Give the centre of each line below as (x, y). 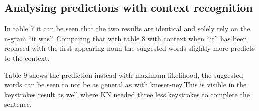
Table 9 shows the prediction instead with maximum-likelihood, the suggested (124, 75)
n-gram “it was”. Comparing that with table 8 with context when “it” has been (126, 38)
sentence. (18, 104)
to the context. (27, 58)
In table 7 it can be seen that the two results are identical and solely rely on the (127, 28)
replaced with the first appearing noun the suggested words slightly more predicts (130, 48)
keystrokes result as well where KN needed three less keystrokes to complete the (127, 94)
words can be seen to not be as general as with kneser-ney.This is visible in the (125, 85)
